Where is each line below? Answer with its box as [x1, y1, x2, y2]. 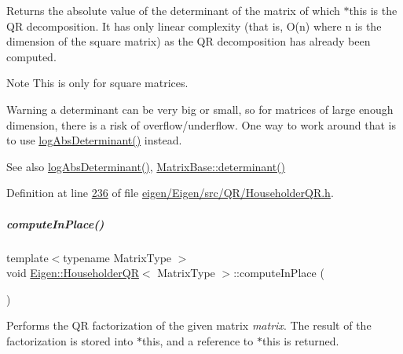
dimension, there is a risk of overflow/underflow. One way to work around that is [6, 116, 396, 133]
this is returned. [262, 332, 339, 349]
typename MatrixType [63, 249, 172, 265]
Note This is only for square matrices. [6, 75, 189, 91]
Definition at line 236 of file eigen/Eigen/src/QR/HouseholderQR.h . [6, 184, 334, 201]
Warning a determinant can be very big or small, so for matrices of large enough [6, 100, 394, 117]
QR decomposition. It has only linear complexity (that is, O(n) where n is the [6, 17, 382, 34]
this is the [349, 2, 398, 18]
